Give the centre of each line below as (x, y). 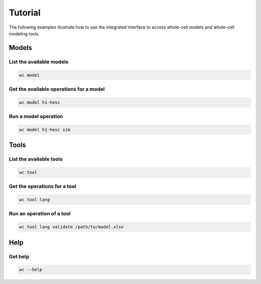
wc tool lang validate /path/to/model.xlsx (72, 227)
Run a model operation (36, 116)
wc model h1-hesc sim (45, 129)
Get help (19, 256)
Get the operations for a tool (43, 187)
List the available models (39, 62)
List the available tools (36, 159)
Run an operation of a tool (40, 214)
